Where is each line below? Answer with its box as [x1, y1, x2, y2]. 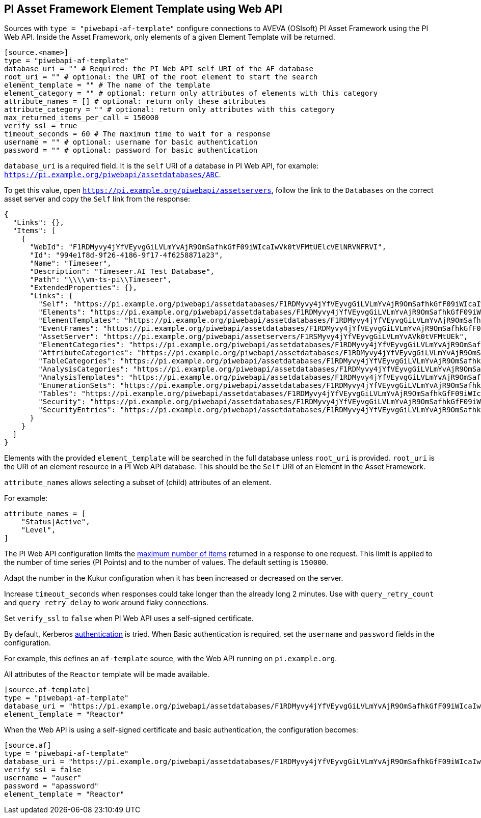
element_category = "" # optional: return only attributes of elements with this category [4, 89, 378, 98]
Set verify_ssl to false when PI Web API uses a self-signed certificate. [4, 614, 254, 623]
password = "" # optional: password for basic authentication [4, 146, 258, 155]
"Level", [21, 526, 56, 534]
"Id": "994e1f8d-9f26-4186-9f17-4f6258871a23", [30, 251, 223, 260]
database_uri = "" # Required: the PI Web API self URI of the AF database [4, 65, 313, 73]
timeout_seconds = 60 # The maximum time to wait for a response [4, 130, 271, 138]
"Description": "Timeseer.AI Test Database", [30, 267, 215, 276]
